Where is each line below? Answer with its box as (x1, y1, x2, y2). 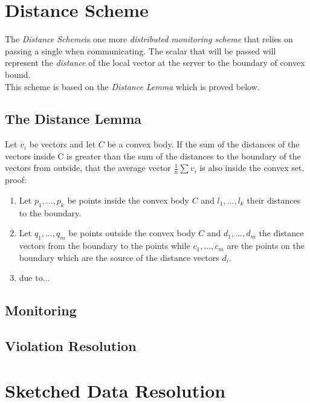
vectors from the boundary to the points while (19, 239, 190, 252)
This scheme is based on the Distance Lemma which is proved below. (5, 80, 260, 92)
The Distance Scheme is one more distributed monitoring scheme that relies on (5, 33, 293, 45)
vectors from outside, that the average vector (5, 161, 171, 174)
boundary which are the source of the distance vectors (19, 251, 219, 263)
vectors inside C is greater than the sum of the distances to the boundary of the (5, 149, 301, 162)
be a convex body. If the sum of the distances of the (107, 138, 300, 150)
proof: (5, 173, 27, 186)
